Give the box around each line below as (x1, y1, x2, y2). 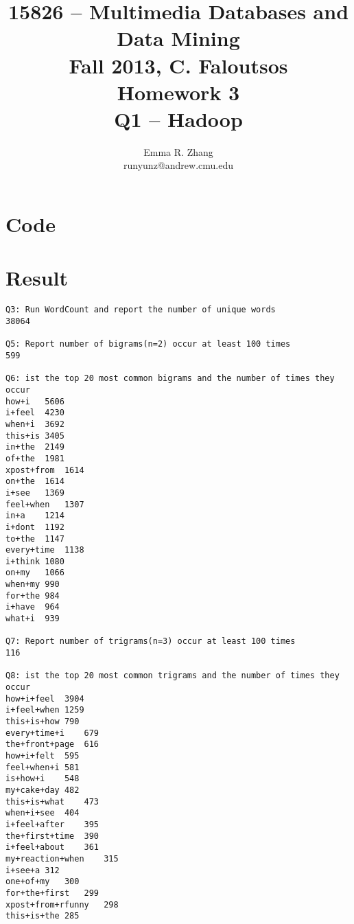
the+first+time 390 (5, 831, 99, 841)
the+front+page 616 (5, 739, 99, 750)
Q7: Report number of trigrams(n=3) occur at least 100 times (5, 636, 296, 647)
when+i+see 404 (5, 808, 80, 818)
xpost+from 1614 (5, 465, 84, 475)
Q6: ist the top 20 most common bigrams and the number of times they (5, 373, 335, 384)
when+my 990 (5, 579, 60, 590)
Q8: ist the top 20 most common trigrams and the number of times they (5, 671, 340, 681)
